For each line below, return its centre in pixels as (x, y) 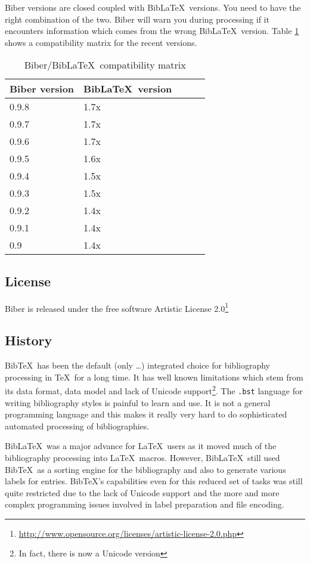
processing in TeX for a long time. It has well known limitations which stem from (154, 377)
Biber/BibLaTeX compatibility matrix (105, 65)
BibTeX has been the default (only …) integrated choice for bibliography (137, 365)
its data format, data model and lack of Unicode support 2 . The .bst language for (154, 390)
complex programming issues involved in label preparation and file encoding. (145, 504)
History (29, 340)
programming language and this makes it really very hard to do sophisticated (146, 414)
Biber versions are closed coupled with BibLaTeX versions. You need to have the (153, 7)
